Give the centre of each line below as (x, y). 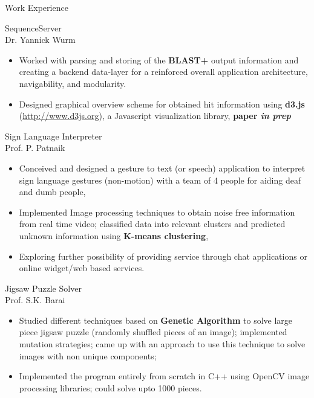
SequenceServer (33, 27)
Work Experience (37, 7)
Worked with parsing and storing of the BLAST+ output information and (159, 59)
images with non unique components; (88, 355)
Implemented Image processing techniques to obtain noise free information (157, 212)
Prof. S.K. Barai (35, 300)
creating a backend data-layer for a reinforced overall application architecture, (163, 72)
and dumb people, (52, 192)
